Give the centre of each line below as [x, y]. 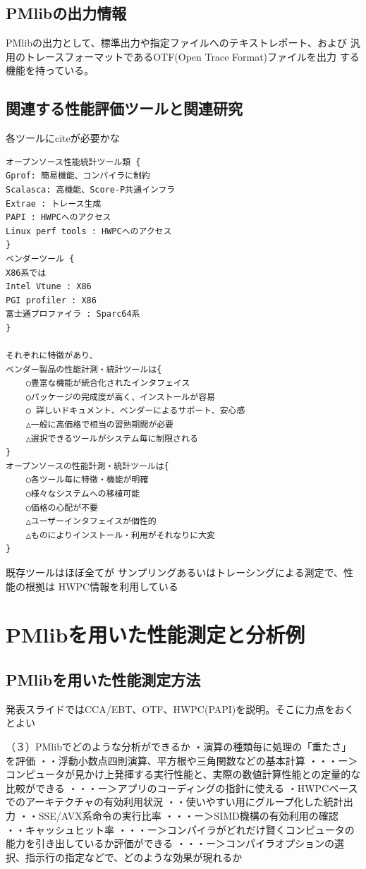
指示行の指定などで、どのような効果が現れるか [134, 857]
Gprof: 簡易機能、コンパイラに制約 [78, 176]
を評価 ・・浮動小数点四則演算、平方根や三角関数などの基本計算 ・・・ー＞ [182, 760]
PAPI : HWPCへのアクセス [59, 218]
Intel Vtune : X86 [49, 287]
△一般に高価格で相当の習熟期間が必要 [99, 425]
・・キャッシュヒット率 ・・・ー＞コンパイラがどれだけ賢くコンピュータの [180, 829]
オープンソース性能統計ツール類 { [73, 162]
